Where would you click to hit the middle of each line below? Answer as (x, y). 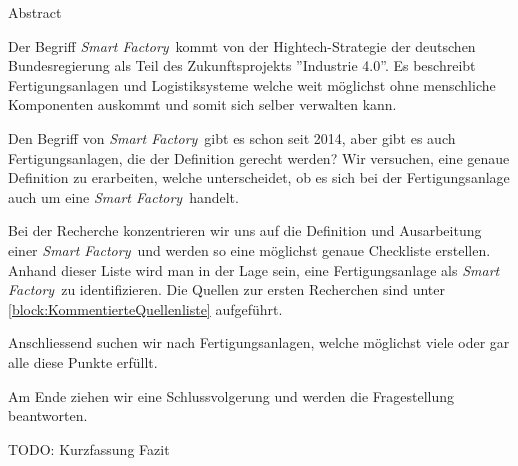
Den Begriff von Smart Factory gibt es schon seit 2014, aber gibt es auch (232, 137)
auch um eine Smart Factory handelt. (123, 196)
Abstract (35, 12)
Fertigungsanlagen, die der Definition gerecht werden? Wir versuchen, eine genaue (259, 157)
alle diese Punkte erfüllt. (83, 361)
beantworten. (48, 415)
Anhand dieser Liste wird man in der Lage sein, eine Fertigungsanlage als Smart (254, 269)
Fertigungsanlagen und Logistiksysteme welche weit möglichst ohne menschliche (252, 84)
